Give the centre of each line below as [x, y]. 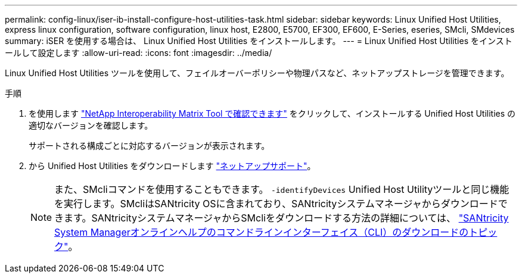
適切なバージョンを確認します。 [91, 125]
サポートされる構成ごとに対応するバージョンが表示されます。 [149, 146]
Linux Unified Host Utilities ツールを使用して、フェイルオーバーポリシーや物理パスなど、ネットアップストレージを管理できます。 [257, 73]
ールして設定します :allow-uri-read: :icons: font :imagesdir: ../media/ [139, 53]
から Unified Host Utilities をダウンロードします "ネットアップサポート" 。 [172, 166]
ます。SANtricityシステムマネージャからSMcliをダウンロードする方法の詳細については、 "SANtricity [286, 218]
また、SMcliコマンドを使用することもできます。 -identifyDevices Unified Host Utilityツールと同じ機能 [282, 189]
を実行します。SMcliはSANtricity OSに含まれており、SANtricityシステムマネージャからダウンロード [276, 204]
